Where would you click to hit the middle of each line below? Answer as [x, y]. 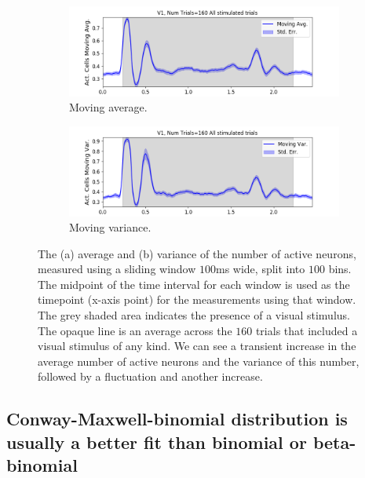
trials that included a [307, 330]
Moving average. [108, 107]
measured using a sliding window [117, 269]
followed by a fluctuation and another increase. [150, 376]
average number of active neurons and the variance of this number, [199, 361]
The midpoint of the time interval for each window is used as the [194, 284]
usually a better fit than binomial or [157, 442]
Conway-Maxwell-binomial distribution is [177, 419]
